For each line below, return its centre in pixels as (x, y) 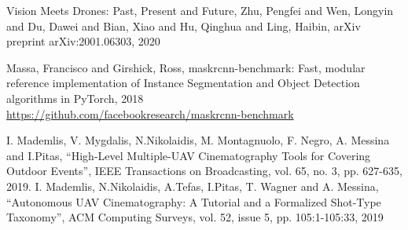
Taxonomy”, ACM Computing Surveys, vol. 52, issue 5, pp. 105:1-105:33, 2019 (195, 217)
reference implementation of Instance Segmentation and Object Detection (183, 83)
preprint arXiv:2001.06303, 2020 (83, 41)
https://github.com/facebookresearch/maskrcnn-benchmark (150, 113)
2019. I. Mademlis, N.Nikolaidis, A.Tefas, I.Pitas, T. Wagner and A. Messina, (193, 186)
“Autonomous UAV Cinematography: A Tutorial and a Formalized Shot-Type (194, 201)
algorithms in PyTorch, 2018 (75, 98)
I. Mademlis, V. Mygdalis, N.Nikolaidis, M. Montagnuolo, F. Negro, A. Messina (198, 140)
